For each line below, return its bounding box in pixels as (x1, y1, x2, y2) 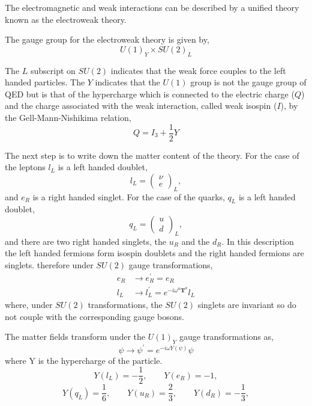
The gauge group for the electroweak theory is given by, (5, 33, 209, 46)
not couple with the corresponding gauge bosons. (5, 310, 184, 322)
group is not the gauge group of (190, 76, 307, 88)
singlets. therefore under (5, 258, 94, 271)
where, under (5, 298, 53, 311)
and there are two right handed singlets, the (5, 235, 166, 247)
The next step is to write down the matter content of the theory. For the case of (5, 149, 299, 161)
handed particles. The (5, 76, 85, 88)
